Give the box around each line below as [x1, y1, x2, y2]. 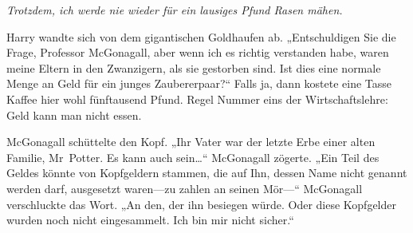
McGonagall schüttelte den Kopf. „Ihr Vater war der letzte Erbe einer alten [6, 133, 376, 150]
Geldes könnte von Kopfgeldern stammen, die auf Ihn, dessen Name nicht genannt [6, 164, 407, 181]
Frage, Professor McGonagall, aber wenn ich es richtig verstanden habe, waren [6, 44, 389, 61]
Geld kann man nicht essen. [6, 106, 142, 123]
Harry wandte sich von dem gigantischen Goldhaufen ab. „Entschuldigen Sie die [6, 28, 396, 45]
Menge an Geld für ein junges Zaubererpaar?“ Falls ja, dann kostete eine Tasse [6, 75, 392, 92]
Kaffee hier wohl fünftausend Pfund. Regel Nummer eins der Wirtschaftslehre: [6, 90, 388, 107]
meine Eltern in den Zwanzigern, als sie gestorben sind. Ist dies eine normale [6, 59, 381, 76]
